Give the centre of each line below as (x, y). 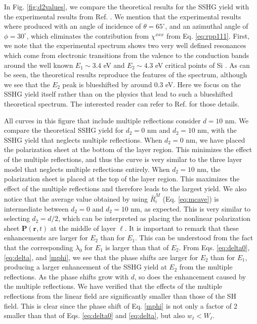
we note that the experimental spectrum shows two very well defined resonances (125, 45)
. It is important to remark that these (182, 228)
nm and (159, 130)
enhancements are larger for (46, 238)
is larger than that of (137, 247)
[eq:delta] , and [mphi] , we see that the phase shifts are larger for (101, 257)
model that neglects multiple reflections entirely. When (87, 169)
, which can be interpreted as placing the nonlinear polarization (154, 218)
